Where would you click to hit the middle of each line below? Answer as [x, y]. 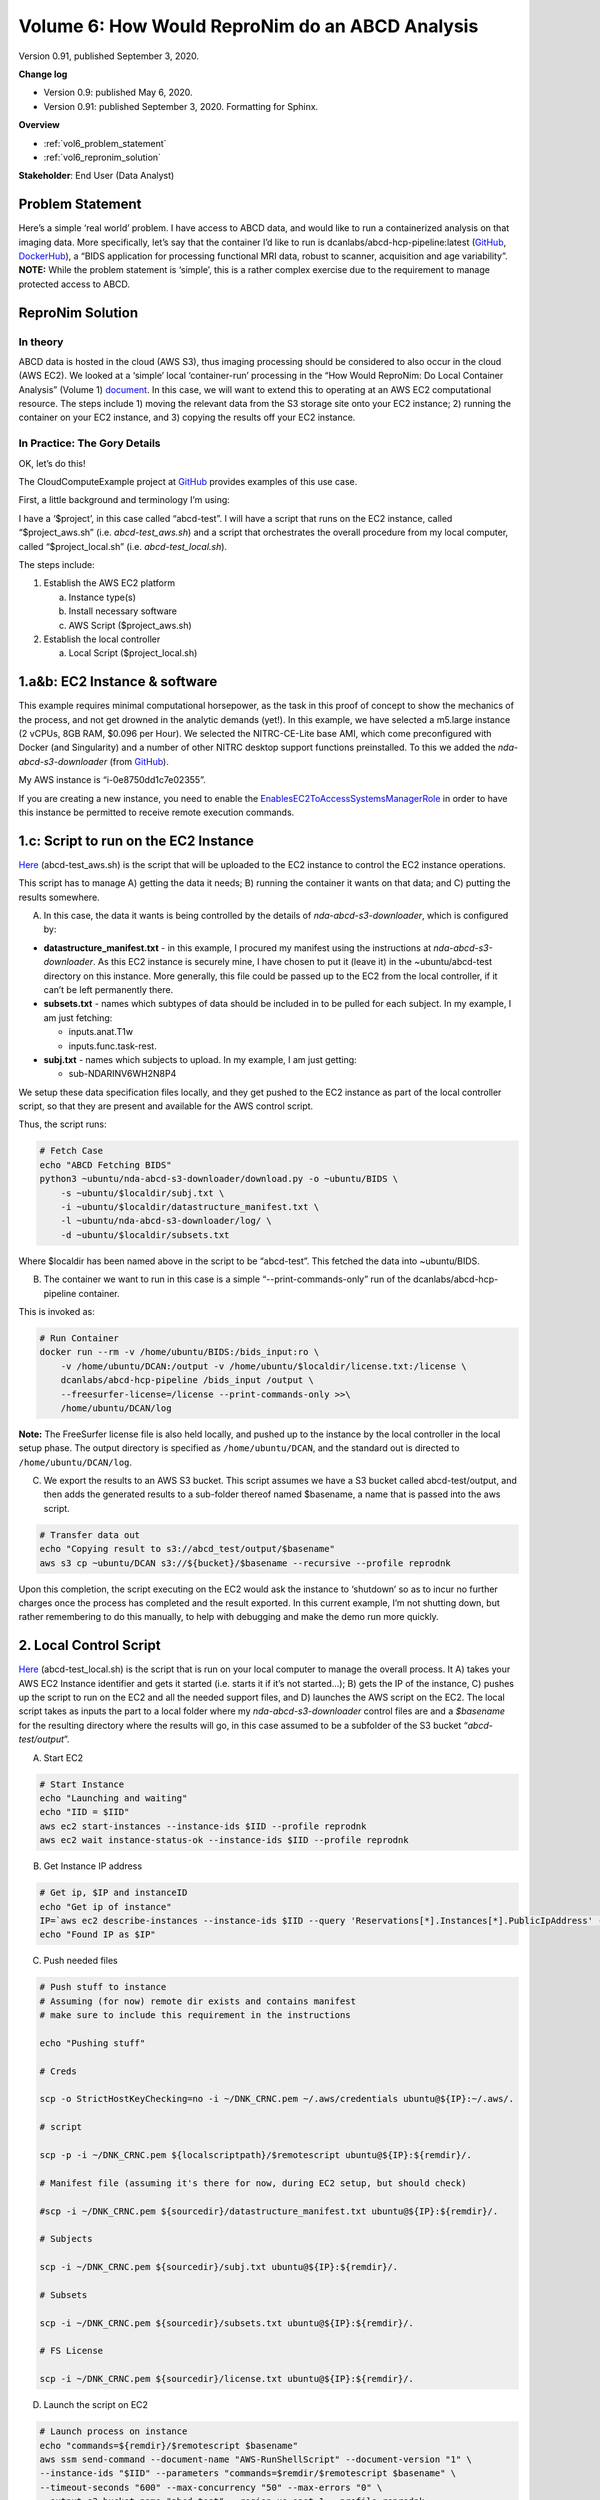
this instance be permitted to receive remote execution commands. [156, 812]
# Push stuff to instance [103, 1987]
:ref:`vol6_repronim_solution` [102, 157]
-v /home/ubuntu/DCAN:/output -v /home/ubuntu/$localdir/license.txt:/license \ [263, 1366]
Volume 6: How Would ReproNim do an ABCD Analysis [248, 26]
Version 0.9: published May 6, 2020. [118, 92]
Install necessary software [122, 611]
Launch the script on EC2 [96, 2405]
